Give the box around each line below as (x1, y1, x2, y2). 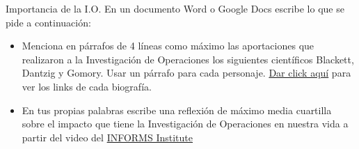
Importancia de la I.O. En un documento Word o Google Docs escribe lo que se (6, 1, 344, 15)
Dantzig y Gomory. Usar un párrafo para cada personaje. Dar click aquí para (22, 65, 351, 80)
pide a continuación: (6, 15, 91, 29)
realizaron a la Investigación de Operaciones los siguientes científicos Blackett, (22, 52, 354, 66)
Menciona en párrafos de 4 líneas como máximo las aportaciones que (22, 38, 314, 53)
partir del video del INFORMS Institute (22, 130, 193, 144)
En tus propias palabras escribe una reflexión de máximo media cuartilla (22, 102, 332, 117)
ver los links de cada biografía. (22, 79, 152, 93)
